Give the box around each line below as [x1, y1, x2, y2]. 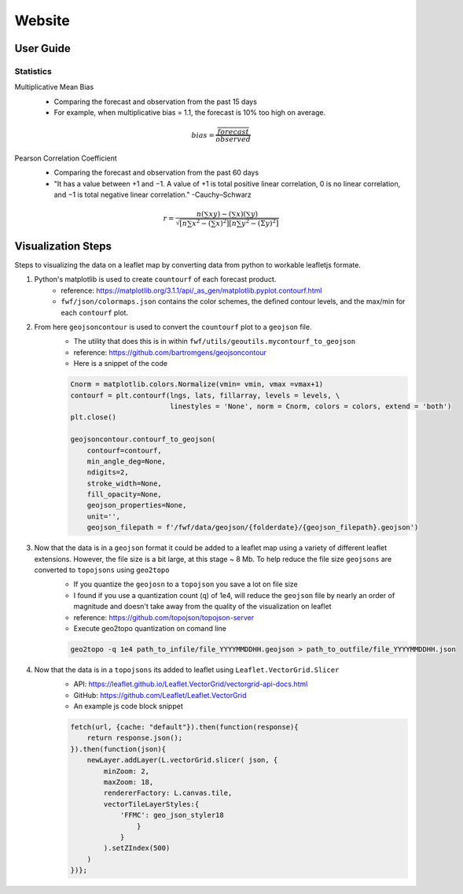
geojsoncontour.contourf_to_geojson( [70, 435, 216, 444]
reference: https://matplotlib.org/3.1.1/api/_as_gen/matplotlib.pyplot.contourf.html [61, 286, 322, 295]
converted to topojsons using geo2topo [34, 565, 170, 574]
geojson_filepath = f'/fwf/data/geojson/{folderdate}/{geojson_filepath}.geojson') [86, 523, 419, 532]
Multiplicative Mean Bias [14, 83, 94, 92]
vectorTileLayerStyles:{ [103, 800, 200, 808]
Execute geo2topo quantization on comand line [73, 623, 227, 633]
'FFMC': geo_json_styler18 [119, 811, 224, 820]
